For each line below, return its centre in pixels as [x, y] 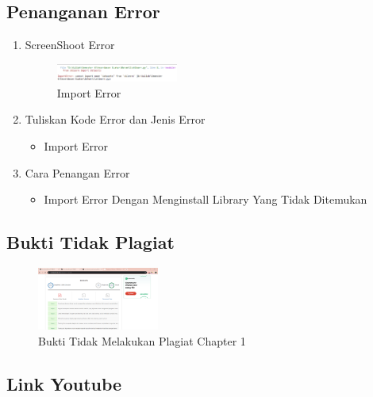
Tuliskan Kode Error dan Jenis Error [115, 119]
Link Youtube [64, 383]
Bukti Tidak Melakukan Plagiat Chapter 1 [142, 340]
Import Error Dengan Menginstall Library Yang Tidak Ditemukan [206, 199]
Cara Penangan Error [77, 172]
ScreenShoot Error [70, 45]
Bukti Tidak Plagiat [90, 242]
